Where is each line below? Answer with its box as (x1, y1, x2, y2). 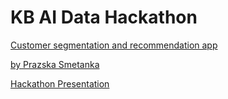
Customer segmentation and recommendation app (10, 39, 218, 51)
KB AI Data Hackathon (10, 6, 198, 29)
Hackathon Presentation (10, 77, 110, 90)
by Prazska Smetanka (10, 58, 100, 70)
